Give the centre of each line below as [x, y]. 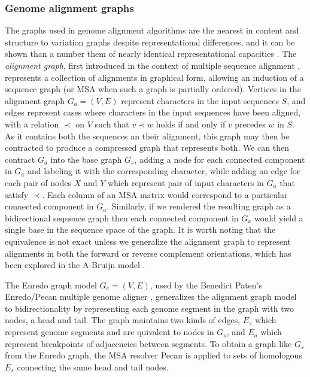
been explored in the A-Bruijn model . [75, 265]
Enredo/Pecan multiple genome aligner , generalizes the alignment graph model [151, 297]
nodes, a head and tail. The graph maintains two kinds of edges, [123, 320]
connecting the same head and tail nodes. [93, 367]
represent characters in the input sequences [200, 100]
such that [112, 124]
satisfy [17, 194]
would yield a [279, 218]
